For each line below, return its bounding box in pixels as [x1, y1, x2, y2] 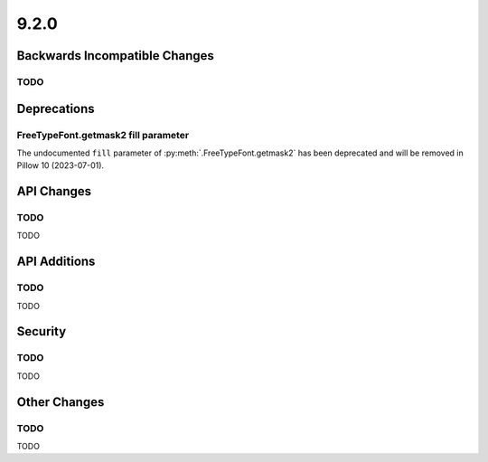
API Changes [16, 184, 92, 199]
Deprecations [16, 100, 95, 117]
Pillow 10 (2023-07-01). [16, 160, 104, 171]
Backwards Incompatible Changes [16, 48, 214, 63]
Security [16, 324, 67, 339]
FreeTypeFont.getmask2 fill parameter [16, 128, 190, 141]
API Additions [16, 254, 96, 269]
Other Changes [16, 394, 105, 410]
